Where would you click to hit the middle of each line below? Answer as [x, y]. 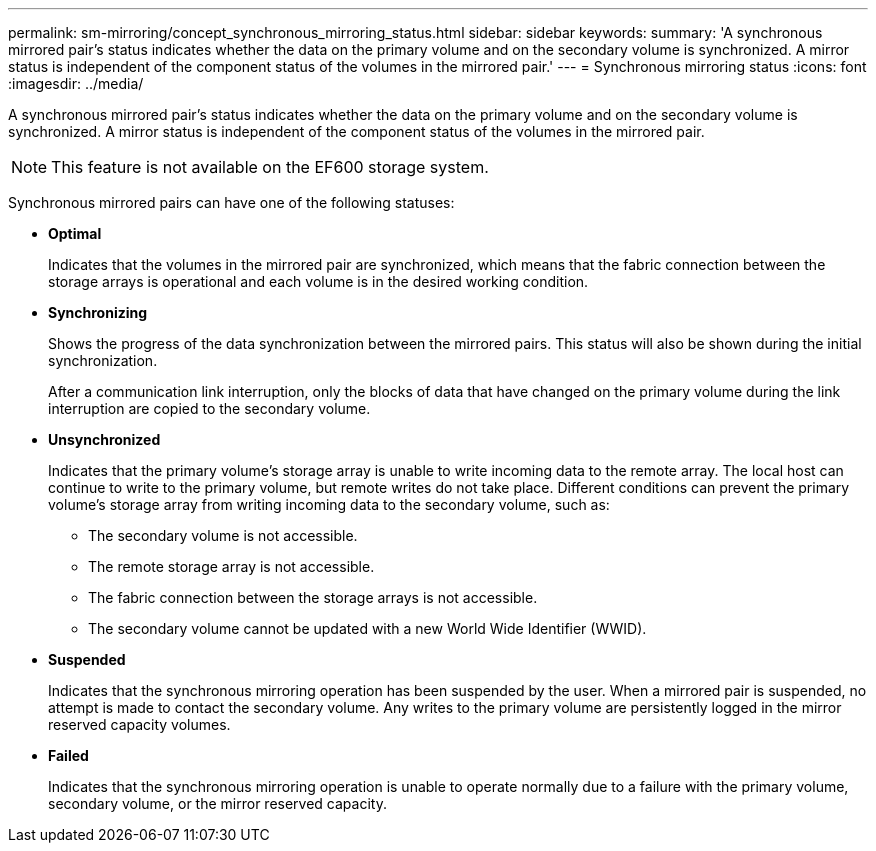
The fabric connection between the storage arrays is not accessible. [313, 597]
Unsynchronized [104, 439]
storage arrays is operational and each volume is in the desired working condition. [318, 281]
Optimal [75, 233]
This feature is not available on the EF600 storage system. [270, 167]
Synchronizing [98, 312]
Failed [68, 755]
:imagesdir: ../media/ [76, 83]
